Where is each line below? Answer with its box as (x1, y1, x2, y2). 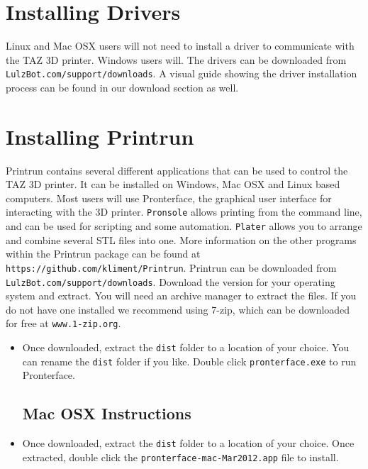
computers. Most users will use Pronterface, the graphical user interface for (6, 190, 332, 205)
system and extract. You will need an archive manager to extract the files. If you (6, 288, 357, 303)
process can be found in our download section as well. (6, 79, 239, 94)
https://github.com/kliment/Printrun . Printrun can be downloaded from (6, 260, 337, 275)
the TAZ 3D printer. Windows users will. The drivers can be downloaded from (6, 52, 347, 67)
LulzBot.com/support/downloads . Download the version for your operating (6, 274, 335, 289)
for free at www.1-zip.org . (6, 316, 121, 331)
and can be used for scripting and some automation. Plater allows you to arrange (6, 219, 362, 233)
